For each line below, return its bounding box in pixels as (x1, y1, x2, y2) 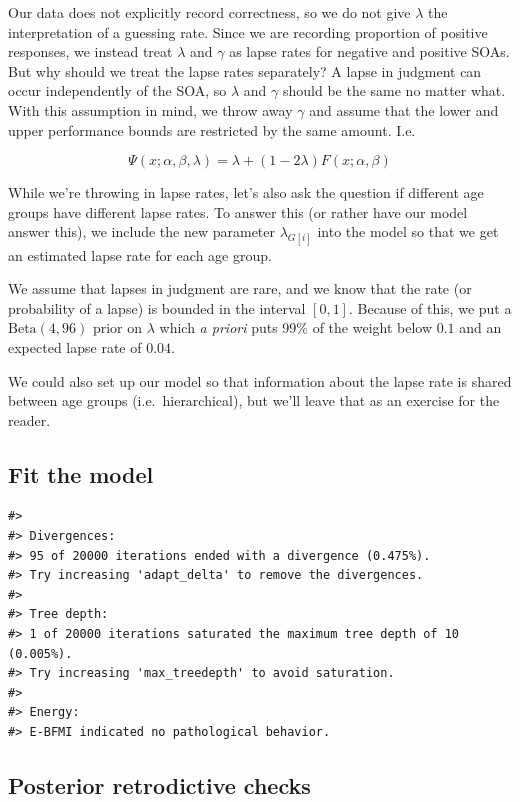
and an (459, 317, 502, 338)
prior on (92, 317, 143, 338)
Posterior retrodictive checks (8, 770, 311, 800)
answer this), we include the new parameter (8, 221, 276, 242)
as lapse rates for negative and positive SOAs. (229, 41, 510, 62)
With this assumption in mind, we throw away (8, 99, 293, 120)
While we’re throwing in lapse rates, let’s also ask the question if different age (8, 182, 484, 203)
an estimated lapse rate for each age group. (8, 244, 272, 265)
